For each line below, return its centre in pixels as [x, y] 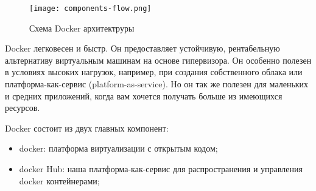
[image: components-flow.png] [90, 8]
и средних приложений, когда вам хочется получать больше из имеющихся [144, 95]
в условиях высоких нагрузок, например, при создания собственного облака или [154, 72]
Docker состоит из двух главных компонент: [87, 128]
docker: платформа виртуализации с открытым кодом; [118, 148]
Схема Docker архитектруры [82, 28]
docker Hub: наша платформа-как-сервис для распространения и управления [161, 169]
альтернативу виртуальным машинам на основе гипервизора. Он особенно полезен [158, 60]
